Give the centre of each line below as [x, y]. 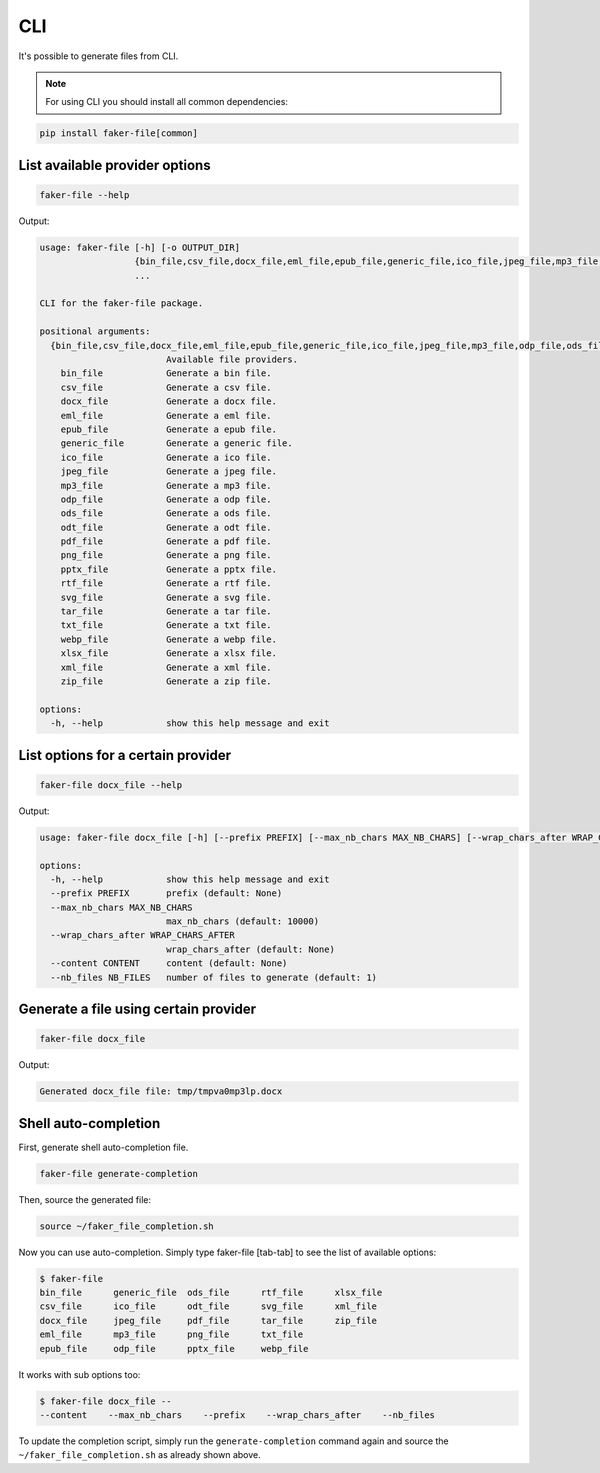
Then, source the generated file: [85, 1199]
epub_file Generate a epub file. [168, 429]
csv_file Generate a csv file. [166, 387]
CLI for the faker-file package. [121, 303]
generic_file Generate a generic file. [177, 443]
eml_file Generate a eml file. [166, 415]
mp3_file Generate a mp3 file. [166, 485]
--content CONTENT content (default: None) [169, 963]
